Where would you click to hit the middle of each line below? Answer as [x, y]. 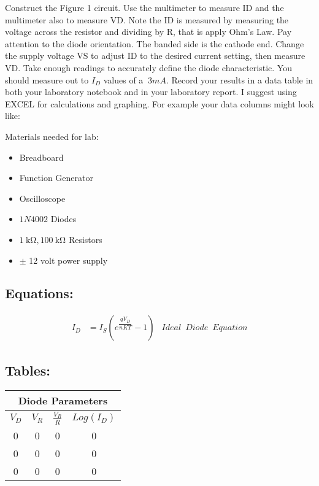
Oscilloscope [42, 198]
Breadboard [41, 157]
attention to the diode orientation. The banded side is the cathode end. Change [155, 43]
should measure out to [47, 79]
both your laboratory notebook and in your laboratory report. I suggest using [151, 92]
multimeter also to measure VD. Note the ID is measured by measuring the [147, 19]
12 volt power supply [68, 260]
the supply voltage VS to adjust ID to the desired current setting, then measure [155, 56]
